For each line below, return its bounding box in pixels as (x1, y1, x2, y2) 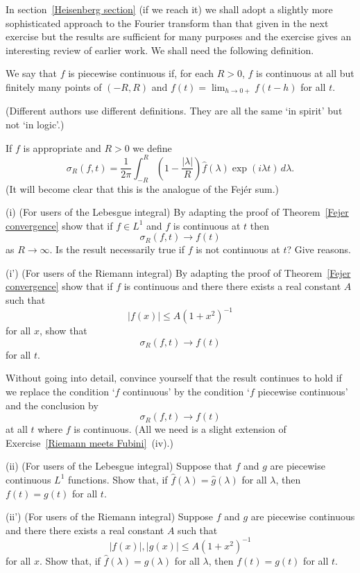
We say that (6, 66, 57, 80)
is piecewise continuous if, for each (68, 66, 214, 80)
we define (132, 140, 172, 155)
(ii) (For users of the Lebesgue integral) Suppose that (6, 459, 232, 473)
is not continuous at (196, 242, 280, 257)
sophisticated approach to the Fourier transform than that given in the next (6, 15, 329, 30)
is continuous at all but (256, 66, 354, 80)
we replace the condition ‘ (6, 384, 115, 398)
